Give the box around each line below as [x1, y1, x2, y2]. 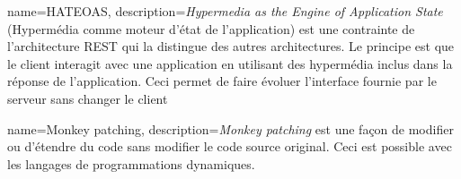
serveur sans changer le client [7, 89, 168, 107]
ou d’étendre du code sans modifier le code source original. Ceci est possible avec [7, 137, 452, 156]
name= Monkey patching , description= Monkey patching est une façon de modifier [7, 119, 454, 138]
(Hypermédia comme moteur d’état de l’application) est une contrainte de [7, 19, 415, 38]
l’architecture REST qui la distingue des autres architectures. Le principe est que [7, 37, 455, 55]
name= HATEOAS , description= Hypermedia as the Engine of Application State [7, 2, 443, 20]
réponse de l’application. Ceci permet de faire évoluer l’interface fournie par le [7, 72, 437, 90]
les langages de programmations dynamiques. [7, 154, 255, 173]
